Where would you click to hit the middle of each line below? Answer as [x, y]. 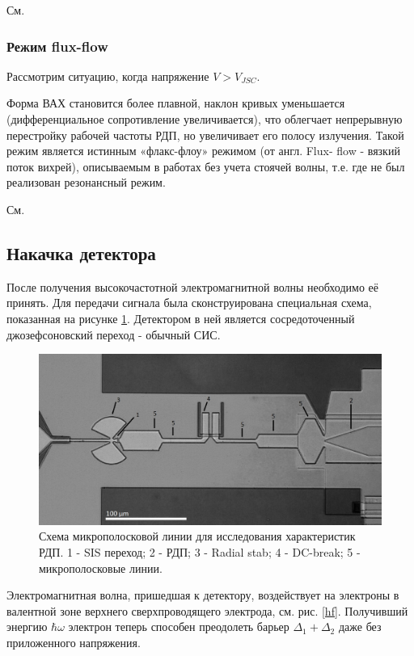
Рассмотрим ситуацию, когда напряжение [108, 76]
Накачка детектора [81, 252]
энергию [27, 627]
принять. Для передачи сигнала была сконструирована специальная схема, [189, 303]
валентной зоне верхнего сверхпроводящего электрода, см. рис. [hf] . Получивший [207, 610]
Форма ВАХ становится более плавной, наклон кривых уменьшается [176, 103]
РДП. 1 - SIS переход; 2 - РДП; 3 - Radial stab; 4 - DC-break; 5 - [200, 551]
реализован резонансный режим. [86, 182]
